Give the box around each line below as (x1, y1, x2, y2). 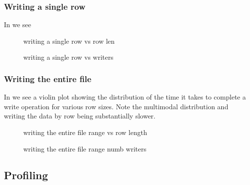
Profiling (4, 167, 48, 182)
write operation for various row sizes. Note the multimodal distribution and (4, 101, 229, 111)
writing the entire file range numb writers (23, 143, 147, 153)
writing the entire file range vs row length (23, 127, 147, 137)
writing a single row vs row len (23, 35, 115, 46)
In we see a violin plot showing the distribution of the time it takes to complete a (4, 92, 246, 102)
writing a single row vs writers (23, 52, 114, 62)
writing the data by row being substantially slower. (4, 111, 156, 121)
